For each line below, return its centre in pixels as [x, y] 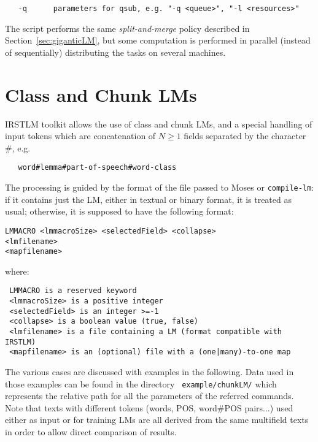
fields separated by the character [245, 136]
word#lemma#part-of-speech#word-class [97, 168]
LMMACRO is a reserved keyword [73, 291]
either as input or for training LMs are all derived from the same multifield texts [157, 420]
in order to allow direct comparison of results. [91, 432]
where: [17, 271]
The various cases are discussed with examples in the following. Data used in [149, 372]
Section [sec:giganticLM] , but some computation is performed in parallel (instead [158, 40]
